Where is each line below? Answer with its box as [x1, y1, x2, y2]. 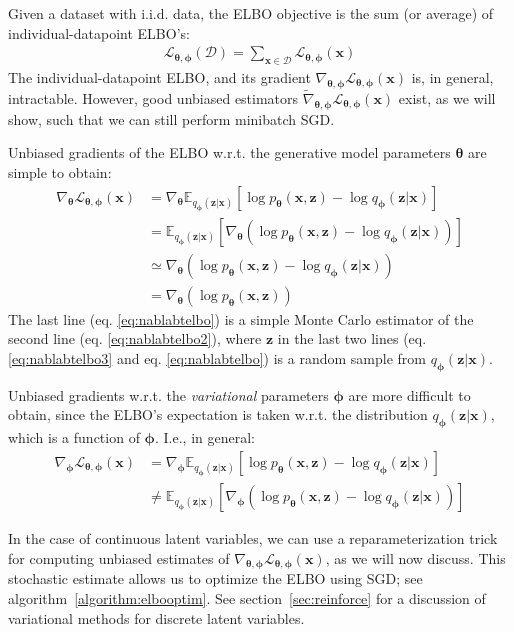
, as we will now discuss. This [325, 547, 506, 568]
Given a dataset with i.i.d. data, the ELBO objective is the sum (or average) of [8, 3, 494, 23]
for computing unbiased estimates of [8, 547, 230, 568]
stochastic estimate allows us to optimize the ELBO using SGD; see [8, 568, 423, 589]
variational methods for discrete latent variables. [8, 607, 305, 628]
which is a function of [8, 427, 140, 448]
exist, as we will [398, 88, 496, 109]
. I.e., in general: [155, 427, 255, 448]
